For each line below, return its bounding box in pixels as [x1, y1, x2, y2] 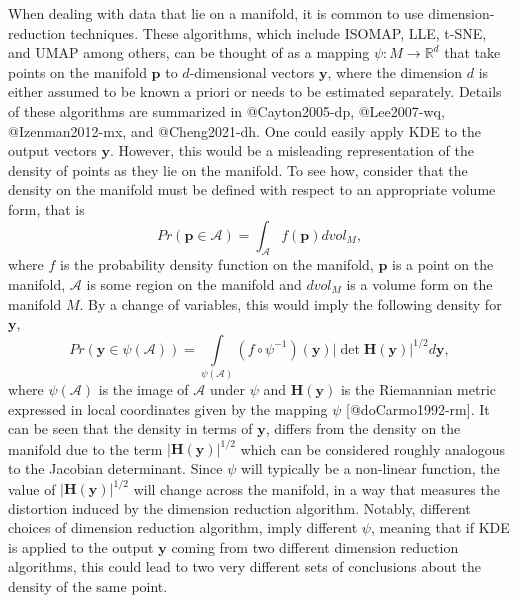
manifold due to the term [8, 438, 163, 459]
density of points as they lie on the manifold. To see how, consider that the [8, 159, 468, 180]
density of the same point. [8, 575, 168, 596]
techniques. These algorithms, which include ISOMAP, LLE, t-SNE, [70, 22, 487, 43]
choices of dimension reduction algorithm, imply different [8, 517, 358, 538]
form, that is [8, 198, 85, 219]
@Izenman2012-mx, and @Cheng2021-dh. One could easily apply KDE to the [8, 120, 481, 141]
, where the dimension [327, 61, 463, 82]
